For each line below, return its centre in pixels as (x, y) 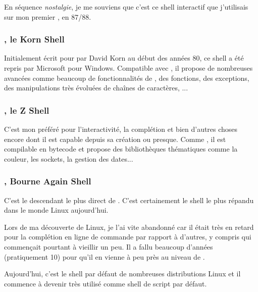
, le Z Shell (27, 110)
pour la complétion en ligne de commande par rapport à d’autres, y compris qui (128, 237)
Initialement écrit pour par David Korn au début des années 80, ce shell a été (124, 58)
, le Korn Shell (34, 39)
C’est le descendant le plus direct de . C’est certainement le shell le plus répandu (129, 200)
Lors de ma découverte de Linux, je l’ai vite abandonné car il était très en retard (129, 227)
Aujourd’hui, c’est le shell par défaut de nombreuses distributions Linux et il (122, 274)
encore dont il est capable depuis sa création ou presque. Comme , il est (115, 139)
